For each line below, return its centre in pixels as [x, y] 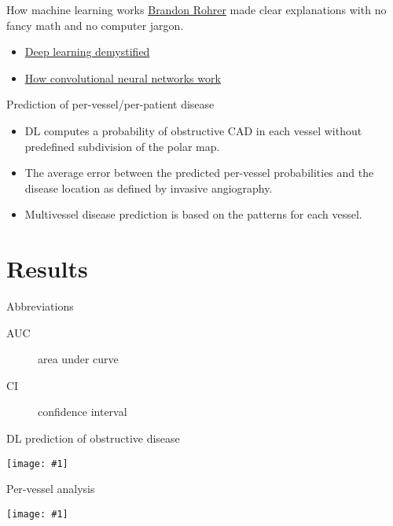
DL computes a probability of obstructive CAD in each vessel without [193, 130]
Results [47, 269]
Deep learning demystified [87, 51]
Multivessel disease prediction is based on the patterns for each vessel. [193, 214]
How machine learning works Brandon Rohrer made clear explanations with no [196, 9]
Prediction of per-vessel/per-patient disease [110, 104]
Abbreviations [40, 306]
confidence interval [83, 412]
